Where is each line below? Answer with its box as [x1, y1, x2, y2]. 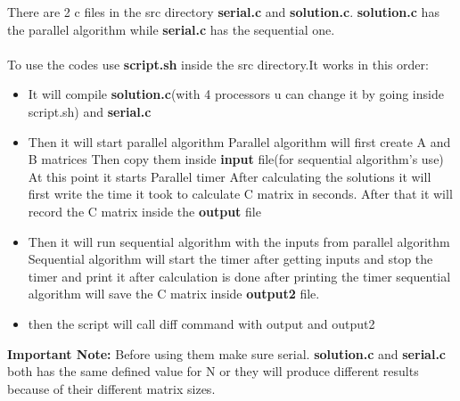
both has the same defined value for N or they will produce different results [7, 362, 419, 381]
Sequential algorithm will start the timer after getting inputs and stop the [28, 250, 433, 268]
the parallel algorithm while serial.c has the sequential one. [7, 20, 335, 38]
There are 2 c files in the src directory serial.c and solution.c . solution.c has [7, 3, 439, 20]
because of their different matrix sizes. [7, 379, 216, 397]
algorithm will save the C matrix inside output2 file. [28, 284, 320, 303]
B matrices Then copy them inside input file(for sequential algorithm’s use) [28, 150, 444, 168]
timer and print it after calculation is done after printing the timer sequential [28, 266, 451, 285]
